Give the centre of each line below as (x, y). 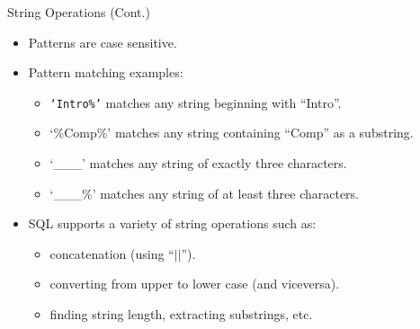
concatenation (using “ (112, 253)
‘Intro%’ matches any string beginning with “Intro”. (196, 102)
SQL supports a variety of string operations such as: (172, 223)
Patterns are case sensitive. (103, 42)
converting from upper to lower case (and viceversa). (195, 284)
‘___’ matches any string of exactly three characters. (198, 163)
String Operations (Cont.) (79, 12)
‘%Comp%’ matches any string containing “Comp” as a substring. (232, 133)
